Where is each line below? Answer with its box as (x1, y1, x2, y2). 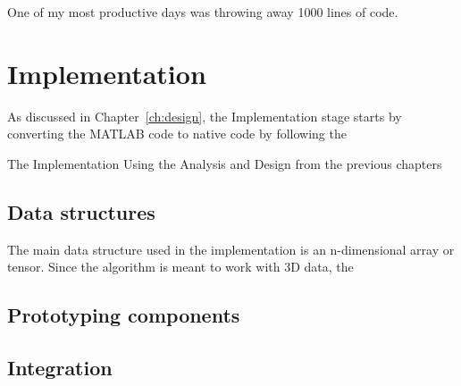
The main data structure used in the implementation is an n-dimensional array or (7, 239, 455, 258)
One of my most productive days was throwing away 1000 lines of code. (7, 3, 398, 21)
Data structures (7, 197, 155, 225)
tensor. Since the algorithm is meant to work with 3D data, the (7, 257, 354, 276)
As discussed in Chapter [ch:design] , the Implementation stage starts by (7, 106, 402, 125)
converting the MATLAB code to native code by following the (7, 124, 347, 143)
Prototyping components (7, 301, 240, 329)
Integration (7, 354, 113, 382)
